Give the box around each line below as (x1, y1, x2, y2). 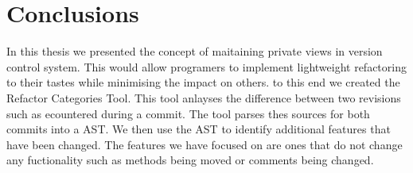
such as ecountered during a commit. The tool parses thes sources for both (6, 105, 370, 121)
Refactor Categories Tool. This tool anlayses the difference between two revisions (6, 89, 401, 106)
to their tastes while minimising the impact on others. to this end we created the (6, 74, 400, 90)
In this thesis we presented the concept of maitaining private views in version (6, 43, 383, 60)
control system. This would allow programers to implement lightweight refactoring (6, 58, 407, 75)
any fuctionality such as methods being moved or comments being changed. (6, 152, 374, 168)
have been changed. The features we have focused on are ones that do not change (6, 136, 403, 152)
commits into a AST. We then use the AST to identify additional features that (6, 121, 391, 137)
